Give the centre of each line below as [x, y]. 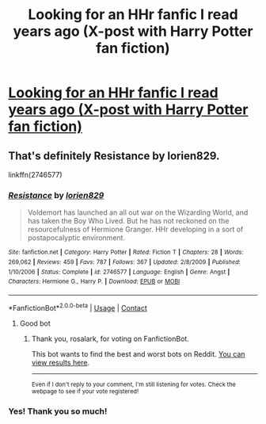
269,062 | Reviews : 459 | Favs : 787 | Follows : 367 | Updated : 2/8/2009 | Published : [125, 262]
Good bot [35, 323]
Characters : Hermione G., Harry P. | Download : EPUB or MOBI [94, 282]
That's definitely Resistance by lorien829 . [114, 156]
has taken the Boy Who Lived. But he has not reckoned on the [128, 221]
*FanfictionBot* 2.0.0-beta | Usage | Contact [78, 307]
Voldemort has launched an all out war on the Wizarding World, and [138, 212]
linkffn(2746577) [35, 175]
